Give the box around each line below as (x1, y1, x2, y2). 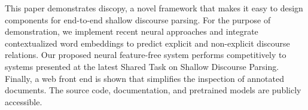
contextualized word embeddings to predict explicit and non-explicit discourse (5, 36, 290, 49)
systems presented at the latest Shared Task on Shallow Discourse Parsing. (5, 60, 279, 72)
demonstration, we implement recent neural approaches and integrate (5, 25, 258, 38)
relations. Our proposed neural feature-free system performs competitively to (5, 48, 286, 61)
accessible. (5, 95, 42, 108)
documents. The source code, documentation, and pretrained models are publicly (5, 84, 301, 96)
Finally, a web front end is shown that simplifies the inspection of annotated (5, 72, 284, 84)
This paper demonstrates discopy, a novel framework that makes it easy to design (5, 2, 303, 14)
